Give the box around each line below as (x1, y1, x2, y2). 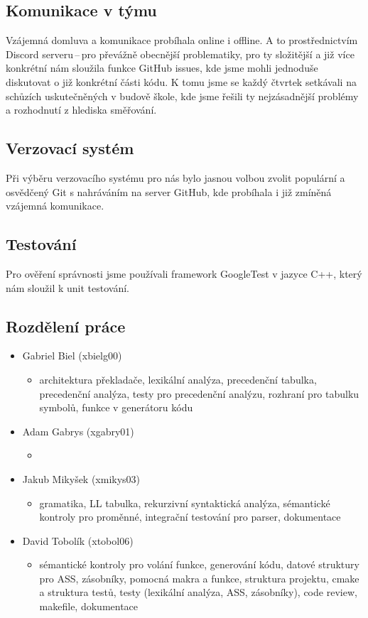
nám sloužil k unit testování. (6, 280, 129, 295)
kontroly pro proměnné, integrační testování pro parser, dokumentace (39, 509, 341, 524)
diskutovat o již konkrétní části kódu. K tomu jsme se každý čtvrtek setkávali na (6, 74, 357, 89)
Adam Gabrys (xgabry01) (22, 423, 134, 438)
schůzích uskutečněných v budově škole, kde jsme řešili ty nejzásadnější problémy (6, 88, 359, 103)
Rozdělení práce (6, 315, 126, 337)
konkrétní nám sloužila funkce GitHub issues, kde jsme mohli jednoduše (6, 60, 318, 75)
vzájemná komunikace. (6, 198, 104, 213)
